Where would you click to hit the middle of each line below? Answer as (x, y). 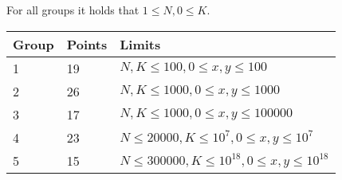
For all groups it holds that (73, 10)
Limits (140, 44)
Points (87, 44)
